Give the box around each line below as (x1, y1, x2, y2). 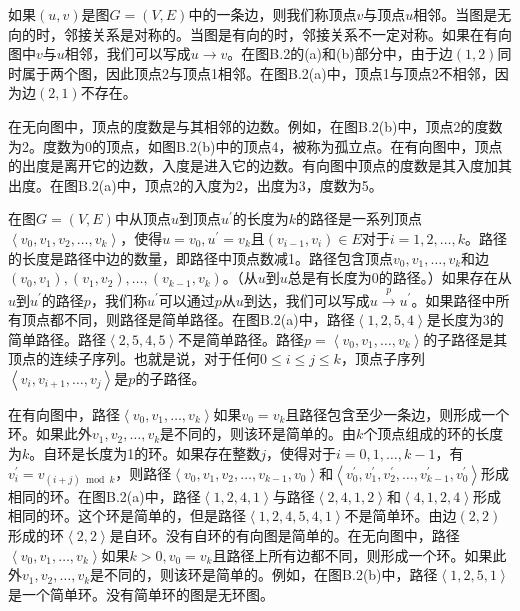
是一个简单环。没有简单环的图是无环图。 (8, 583, 274, 604)
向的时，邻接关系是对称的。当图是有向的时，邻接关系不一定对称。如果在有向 (8, 23, 512, 44)
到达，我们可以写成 (243, 289, 370, 310)
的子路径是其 (423, 328, 508, 349)
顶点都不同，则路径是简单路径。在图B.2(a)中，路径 (21, 309, 355, 330)
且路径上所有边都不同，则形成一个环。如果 (212, 544, 493, 565)
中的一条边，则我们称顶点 (188, 4, 357, 24)
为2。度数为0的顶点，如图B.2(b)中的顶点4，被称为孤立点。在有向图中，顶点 (8, 135, 503, 156)
